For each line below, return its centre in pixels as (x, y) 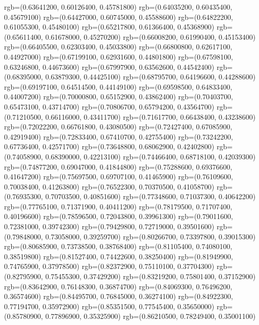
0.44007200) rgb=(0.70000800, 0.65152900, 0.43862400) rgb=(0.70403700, (119, 97)
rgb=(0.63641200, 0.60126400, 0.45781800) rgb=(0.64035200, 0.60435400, (118, 7)
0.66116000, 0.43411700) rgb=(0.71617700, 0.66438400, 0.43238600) (150, 116)
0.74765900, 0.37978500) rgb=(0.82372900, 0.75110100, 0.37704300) (109, 266)
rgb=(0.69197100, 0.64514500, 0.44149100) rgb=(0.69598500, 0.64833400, (118, 86)
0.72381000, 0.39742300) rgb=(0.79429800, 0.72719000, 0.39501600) (109, 226)
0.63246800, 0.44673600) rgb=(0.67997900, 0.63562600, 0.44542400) (109, 66)
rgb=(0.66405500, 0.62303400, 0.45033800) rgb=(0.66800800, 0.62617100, (118, 47)
